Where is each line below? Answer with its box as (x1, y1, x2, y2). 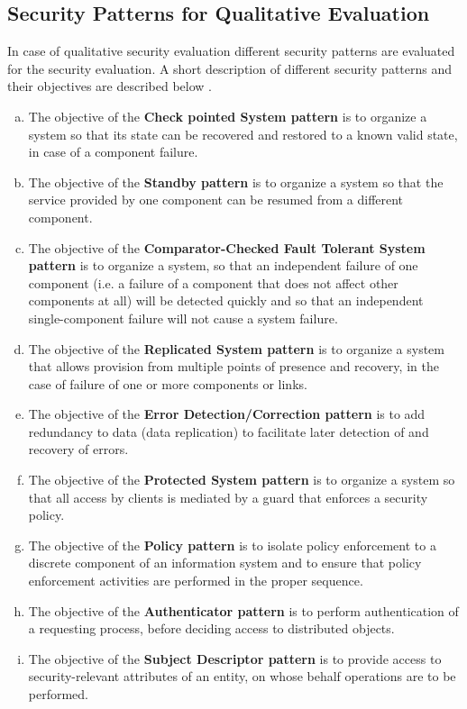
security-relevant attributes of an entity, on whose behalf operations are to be (28, 667, 456, 686)
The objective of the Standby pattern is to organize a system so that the (28, 172, 444, 191)
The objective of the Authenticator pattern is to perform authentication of (28, 601, 459, 620)
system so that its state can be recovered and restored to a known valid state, (28, 124, 458, 143)
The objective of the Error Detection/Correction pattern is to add (28, 404, 426, 423)
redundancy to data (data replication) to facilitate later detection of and (28, 422, 429, 441)
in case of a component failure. (28, 142, 198, 161)
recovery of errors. (28, 440, 129, 459)
